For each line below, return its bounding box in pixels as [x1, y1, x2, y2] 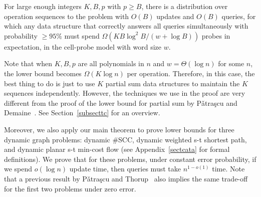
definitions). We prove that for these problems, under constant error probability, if [4, 153, 256, 164]
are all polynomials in [78, 58, 144, 69]
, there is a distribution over [141, 1, 228, 11]
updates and [156, 11, 194, 21]
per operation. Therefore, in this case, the [127, 68, 255, 78]
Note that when [4, 58, 53, 69]
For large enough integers [4, 1, 82, 11]
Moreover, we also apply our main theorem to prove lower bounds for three [4, 124, 234, 134]
